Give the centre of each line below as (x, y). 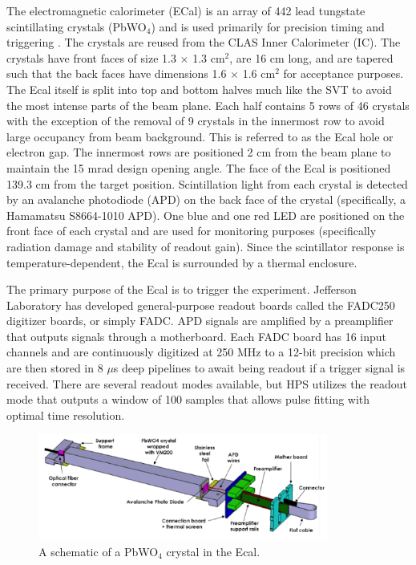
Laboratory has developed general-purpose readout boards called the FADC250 (201, 305)
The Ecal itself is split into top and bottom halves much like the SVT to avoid (199, 89)
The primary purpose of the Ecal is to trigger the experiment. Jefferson (182, 289)
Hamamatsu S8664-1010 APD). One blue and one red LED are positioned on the (206, 215)
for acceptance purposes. (343, 73)
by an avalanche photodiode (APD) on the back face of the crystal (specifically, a (206, 199)
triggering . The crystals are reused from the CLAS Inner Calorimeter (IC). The (204, 42)
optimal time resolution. (66, 415)
